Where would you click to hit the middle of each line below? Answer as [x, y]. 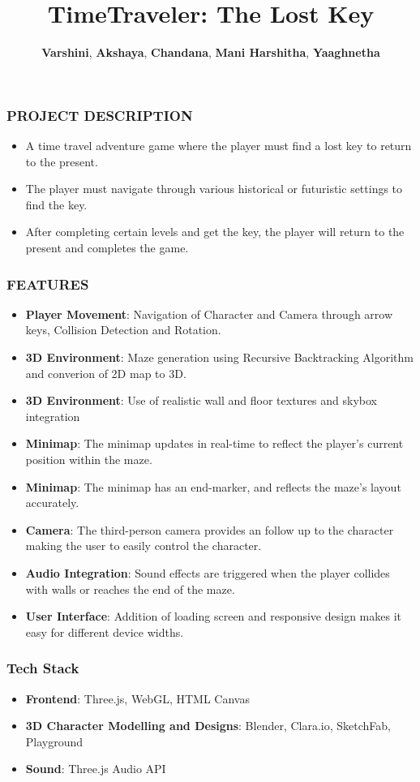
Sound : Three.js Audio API [96, 769]
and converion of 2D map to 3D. [106, 373]
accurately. [52, 503]
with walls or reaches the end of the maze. [130, 589]
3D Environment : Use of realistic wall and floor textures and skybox [201, 400]
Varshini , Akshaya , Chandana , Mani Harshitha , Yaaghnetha [211, 52]
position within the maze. [89, 459]
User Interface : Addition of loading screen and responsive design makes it [213, 616]
